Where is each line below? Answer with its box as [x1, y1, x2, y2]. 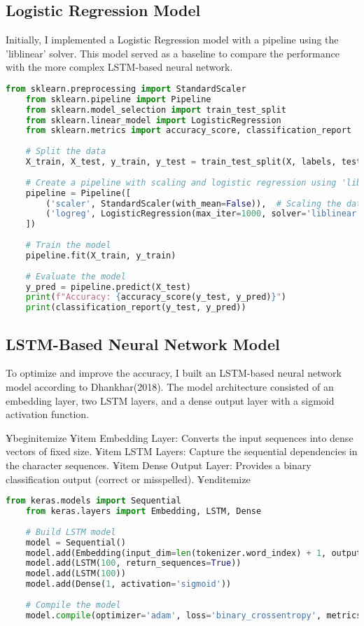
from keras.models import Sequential [6, 496, 181, 506]
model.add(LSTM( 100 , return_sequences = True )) [25, 558, 241, 569]
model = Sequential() [25, 537, 126, 548]
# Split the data [25, 146, 106, 157]
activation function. [6, 407, 90, 422]
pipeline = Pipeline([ [25, 188, 131, 198]
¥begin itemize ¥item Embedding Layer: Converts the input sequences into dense [6, 430, 353, 445]
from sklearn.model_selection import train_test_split [25, 104, 286, 115]
